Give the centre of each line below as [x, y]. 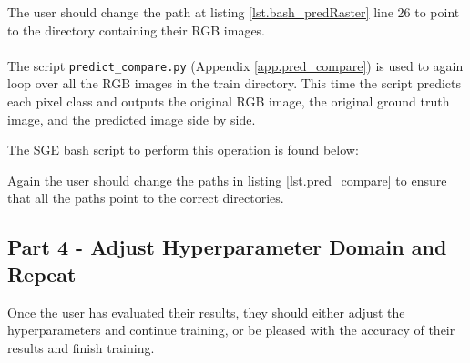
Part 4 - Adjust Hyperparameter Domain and [227, 247]
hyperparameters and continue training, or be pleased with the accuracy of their [231, 330]
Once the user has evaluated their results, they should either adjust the [206, 312]
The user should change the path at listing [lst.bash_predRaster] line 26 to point [234, 12]
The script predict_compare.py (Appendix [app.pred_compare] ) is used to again [235, 65]
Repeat [42, 273]
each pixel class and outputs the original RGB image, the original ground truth [229, 101]
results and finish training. [81, 347]
